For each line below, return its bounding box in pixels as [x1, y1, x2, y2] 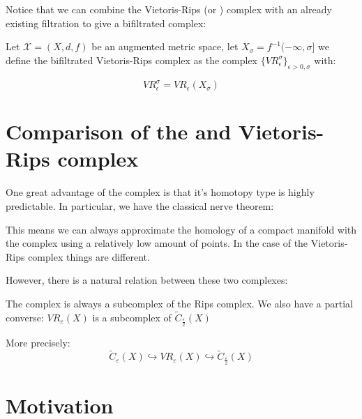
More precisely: [6, 335, 70, 349]
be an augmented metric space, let [91, 39, 239, 54]
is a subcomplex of [92, 310, 172, 324]
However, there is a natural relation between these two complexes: [6, 273, 288, 287]
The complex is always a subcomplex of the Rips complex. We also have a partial [6, 296, 353, 310]
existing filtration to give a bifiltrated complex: [6, 15, 206, 30]
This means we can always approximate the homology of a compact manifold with [6, 222, 357, 236]
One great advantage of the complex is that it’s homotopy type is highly [6, 185, 315, 199]
